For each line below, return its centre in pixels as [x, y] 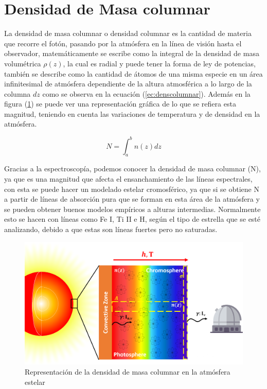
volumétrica [23, 63]
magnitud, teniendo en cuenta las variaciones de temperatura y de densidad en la [132, 113]
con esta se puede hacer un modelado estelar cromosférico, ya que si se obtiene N [132, 189]
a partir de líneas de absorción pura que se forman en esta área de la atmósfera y [132, 199]
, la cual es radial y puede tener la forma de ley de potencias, [159, 63]
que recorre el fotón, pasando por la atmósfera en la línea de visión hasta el [123, 43]
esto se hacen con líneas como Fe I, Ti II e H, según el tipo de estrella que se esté [132, 219]
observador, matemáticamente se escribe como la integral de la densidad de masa [132, 53]
